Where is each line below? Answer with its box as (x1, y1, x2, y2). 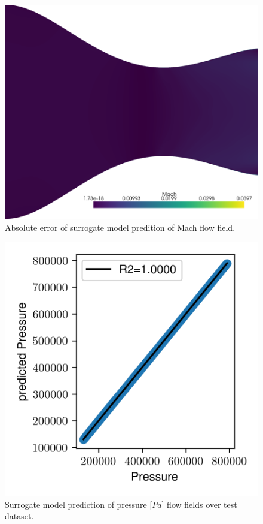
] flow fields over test (161, 498, 237, 510)
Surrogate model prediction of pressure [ (5, 498, 152, 510)
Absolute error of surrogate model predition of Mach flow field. (5, 221, 236, 233)
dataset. (5, 510, 34, 522)
